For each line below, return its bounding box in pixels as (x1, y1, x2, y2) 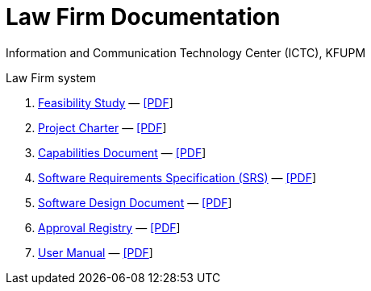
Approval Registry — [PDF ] (38, 220, 181, 235)
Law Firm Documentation (6, 3, 281, 31)
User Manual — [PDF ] (38, 245, 153, 260)
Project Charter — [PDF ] (38, 120, 167, 135)
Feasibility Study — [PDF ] (38, 95, 173, 110)
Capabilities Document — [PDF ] (38, 145, 206, 160)
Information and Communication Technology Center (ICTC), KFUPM (6, 45, 366, 60)
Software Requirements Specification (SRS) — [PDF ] (38, 170, 317, 185)
